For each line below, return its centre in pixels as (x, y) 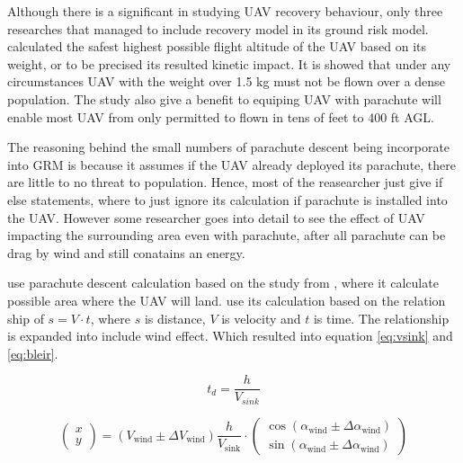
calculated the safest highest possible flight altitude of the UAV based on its (217, 46)
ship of (26, 318)
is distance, (175, 318)
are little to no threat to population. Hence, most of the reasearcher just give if (225, 182)
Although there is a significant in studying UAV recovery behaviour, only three (225, 11)
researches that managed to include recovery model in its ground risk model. (218, 28)
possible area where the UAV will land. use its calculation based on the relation (227, 300)
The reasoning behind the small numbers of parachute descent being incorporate (229, 147)
